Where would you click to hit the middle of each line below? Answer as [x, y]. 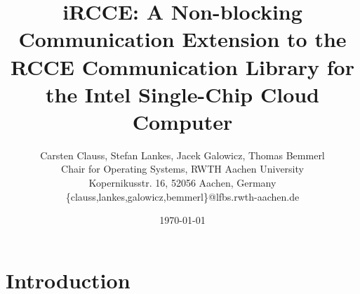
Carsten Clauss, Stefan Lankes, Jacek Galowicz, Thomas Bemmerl [182, 155]
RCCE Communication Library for [182, 66]
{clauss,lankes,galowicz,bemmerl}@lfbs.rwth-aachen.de [182, 196]
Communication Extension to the [182, 39]
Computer [182, 121]
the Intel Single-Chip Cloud [182, 94]
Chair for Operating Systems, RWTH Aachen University [182, 169]
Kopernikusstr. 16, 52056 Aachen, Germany [182, 183]
